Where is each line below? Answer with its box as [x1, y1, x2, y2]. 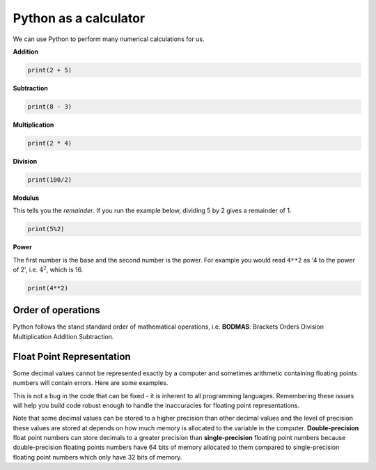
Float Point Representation [13, 350, 132, 362]
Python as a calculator [13, 10, 146, 26]
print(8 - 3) [27, 102, 72, 111]
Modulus [13, 194, 40, 202]
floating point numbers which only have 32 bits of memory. [13, 453, 182, 461]
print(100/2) [27, 175, 72, 184]
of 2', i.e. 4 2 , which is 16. [13, 265, 84, 274]
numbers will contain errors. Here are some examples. [13, 379, 169, 387]
